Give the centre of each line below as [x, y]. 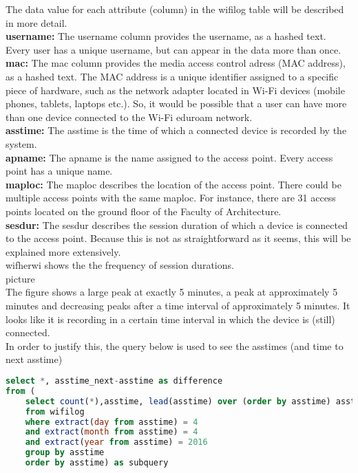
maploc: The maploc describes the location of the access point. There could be [173, 184]
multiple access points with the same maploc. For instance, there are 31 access [171, 198]
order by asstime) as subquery [97, 463]
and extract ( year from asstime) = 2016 [116, 442]
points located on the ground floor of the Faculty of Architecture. [144, 211]
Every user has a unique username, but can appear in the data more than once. [173, 49]
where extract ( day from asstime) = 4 [112, 422]
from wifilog [55, 411]
